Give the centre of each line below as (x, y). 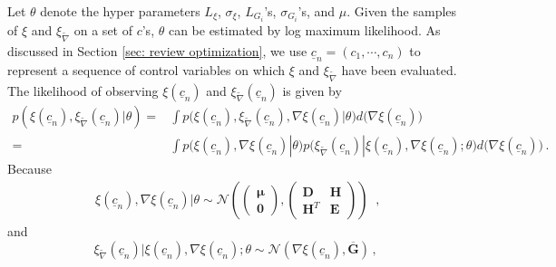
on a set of (103, 30)
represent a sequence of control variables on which (146, 69)
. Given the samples (402, 11)
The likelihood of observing (83, 90)
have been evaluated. (399, 69)
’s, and (317, 11)
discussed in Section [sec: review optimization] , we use (157, 50)
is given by (312, 90)
